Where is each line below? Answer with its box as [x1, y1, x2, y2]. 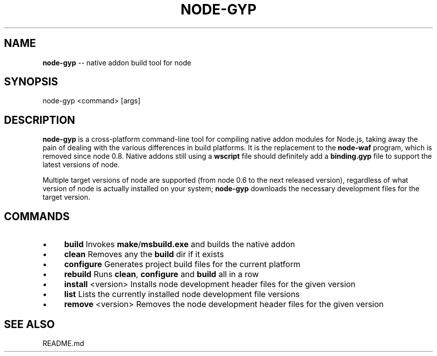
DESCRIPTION [4, 113, 75, 126]
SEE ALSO [4, 318, 55, 331]
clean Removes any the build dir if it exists [64, 249, 224, 260]
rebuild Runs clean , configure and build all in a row [64, 269, 259, 280]
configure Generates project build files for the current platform [64, 259, 300, 270]
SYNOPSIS [4, 75, 58, 88]
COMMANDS [4, 210, 70, 223]
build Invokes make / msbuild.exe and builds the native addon [64, 239, 295, 250]
